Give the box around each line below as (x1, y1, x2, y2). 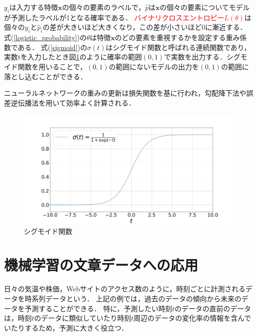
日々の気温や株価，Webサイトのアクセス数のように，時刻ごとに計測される (4, 283, 246, 294)
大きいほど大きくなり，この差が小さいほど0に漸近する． (63, 22, 247, 32)
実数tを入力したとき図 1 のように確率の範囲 (4, 52, 142, 62)
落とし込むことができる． (4, 71, 87, 81)
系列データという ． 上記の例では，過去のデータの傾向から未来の (31, 293, 242, 303)
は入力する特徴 (9, 2, 58, 12)
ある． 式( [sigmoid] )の (17, 42, 87, 52)
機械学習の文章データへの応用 (4, 255, 199, 275)
